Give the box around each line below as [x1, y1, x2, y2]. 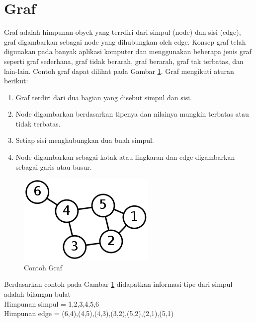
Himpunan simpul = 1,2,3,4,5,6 [4, 298, 99, 309]
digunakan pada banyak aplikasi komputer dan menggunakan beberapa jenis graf [4, 46, 252, 57]
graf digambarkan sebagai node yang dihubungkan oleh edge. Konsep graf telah [4, 36, 246, 47]
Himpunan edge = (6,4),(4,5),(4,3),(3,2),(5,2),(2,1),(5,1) [4, 308, 174, 319]
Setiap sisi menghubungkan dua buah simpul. [15, 135, 154, 145]
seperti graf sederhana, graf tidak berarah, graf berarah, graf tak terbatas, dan [4, 56, 244, 66]
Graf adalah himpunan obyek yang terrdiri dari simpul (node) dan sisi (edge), [4, 27, 241, 37]
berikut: [4, 75, 28, 86]
